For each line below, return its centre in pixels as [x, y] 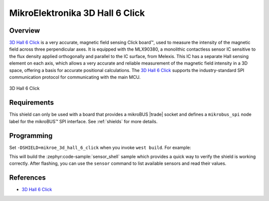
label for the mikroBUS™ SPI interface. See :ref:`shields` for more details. [83, 121]
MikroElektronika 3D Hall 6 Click [77, 13]
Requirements [32, 102]
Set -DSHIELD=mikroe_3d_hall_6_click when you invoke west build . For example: [100, 147]
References [27, 178]
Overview [25, 31]
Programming [31, 136]
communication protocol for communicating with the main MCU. [75, 77]
